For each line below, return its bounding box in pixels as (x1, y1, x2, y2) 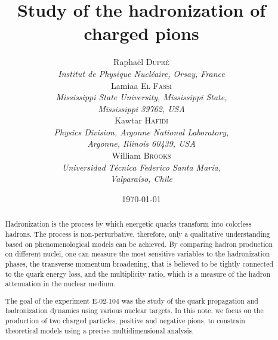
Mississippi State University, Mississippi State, (55, 91, 227, 103)
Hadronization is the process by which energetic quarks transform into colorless (5, 219, 252, 229)
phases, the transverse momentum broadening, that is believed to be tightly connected (5, 258, 274, 268)
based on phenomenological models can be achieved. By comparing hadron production (5, 239, 273, 249)
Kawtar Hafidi (115, 114, 168, 126)
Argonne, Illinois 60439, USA (87, 137, 196, 150)
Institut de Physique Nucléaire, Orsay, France (58, 67, 225, 79)
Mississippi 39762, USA (98, 102, 185, 115)
